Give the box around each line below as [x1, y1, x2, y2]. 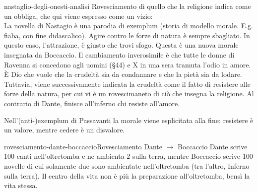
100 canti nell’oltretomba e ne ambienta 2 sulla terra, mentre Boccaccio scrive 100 [4, 151, 253, 161]
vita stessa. [4, 180, 38, 191]
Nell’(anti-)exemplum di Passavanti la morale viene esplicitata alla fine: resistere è [4, 115, 254, 125]
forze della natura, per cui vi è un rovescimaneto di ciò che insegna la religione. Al [4, 88, 254, 99]
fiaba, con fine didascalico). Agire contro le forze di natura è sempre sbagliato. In [4, 30, 250, 40]
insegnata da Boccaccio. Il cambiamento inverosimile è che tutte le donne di [4, 49, 235, 60]
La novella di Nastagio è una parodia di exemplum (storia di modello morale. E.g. [4, 20, 253, 31]
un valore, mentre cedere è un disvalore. [4, 125, 125, 135]
